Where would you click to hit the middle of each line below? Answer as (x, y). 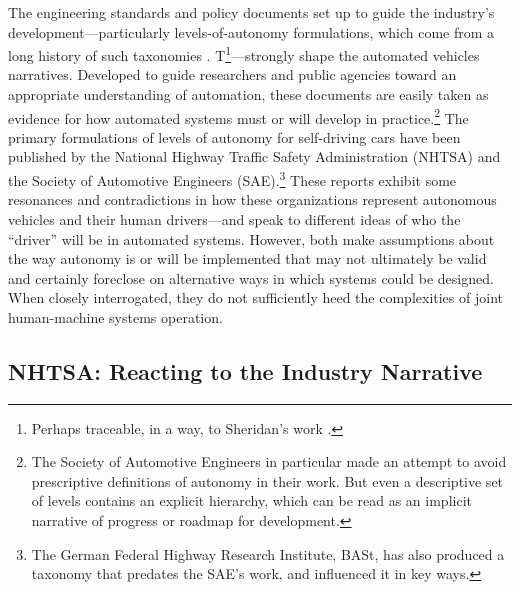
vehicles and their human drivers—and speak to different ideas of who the (234, 218)
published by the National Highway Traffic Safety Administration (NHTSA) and (254, 156)
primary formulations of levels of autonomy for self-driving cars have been (234, 136)
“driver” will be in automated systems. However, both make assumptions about (251, 238)
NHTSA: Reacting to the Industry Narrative (245, 370)
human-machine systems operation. (115, 316)
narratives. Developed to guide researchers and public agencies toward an (232, 74)
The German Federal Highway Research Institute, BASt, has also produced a (268, 553)
